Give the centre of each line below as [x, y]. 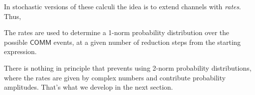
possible [16, 42]
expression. [20, 51]
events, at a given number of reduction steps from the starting [147, 42]
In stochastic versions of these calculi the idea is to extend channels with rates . [123, 6]
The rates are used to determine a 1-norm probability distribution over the [117, 32]
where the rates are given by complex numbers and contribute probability [115, 77]
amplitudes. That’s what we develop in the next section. [88, 87]
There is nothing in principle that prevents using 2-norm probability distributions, [128, 67]
